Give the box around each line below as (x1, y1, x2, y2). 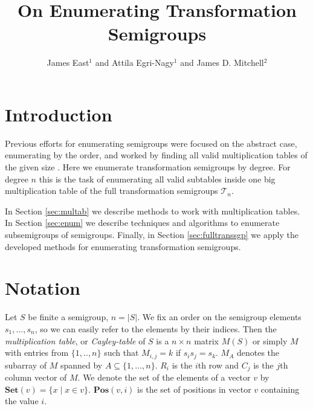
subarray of (5, 358, 47, 371)
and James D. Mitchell (180, 56, 264, 69)
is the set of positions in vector (137, 382, 251, 395)
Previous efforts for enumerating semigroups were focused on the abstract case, (5, 137, 297, 149)
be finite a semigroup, (28, 311, 109, 323)
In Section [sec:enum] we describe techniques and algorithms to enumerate (5, 216, 280, 229)
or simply (253, 334, 288, 347)
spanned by (60, 358, 103, 371)
